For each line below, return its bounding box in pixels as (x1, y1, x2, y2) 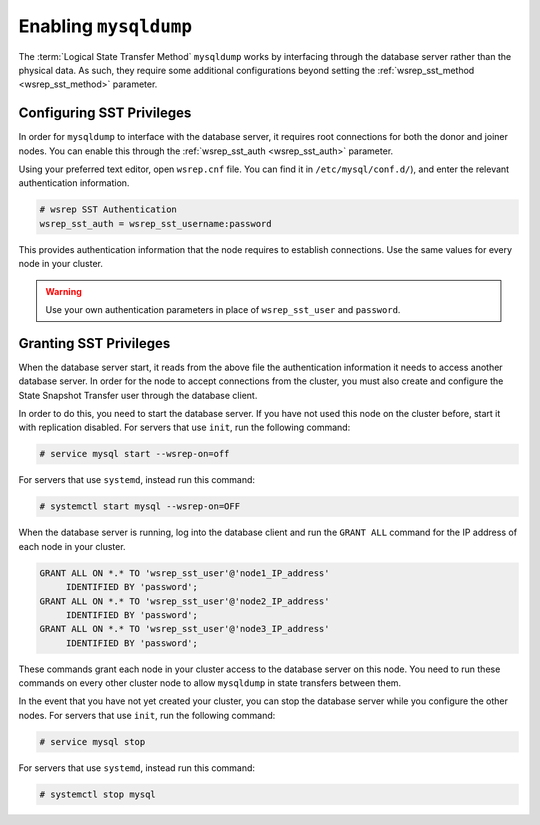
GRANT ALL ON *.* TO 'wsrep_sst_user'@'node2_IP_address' (39, 595, 330, 607)
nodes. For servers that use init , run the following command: (18, 709, 276, 721)
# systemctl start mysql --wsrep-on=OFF (39, 501, 240, 512)
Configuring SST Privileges (18, 105, 192, 122)
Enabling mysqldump (18, 15, 192, 37)
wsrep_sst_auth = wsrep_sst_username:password (39, 218, 272, 229)
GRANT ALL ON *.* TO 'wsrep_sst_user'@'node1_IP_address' (39, 567, 330, 579)
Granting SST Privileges (18, 335, 171, 352)
